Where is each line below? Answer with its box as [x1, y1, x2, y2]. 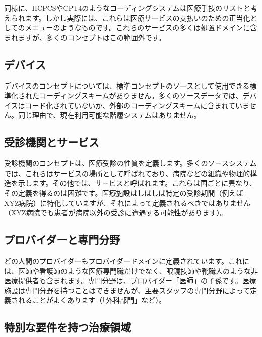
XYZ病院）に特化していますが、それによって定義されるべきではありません [4, 197, 251, 208]
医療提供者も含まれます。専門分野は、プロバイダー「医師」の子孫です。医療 [4, 275, 256, 286]
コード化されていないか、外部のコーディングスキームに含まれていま [25, 100, 249, 110]
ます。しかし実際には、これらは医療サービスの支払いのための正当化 [25, 12, 250, 23]
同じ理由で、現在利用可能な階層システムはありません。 [18, 110, 201, 120]
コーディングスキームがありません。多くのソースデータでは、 [39, 90, 243, 101]
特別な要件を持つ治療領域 [4, 319, 131, 335]
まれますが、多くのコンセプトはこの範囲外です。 [4, 32, 166, 42]
